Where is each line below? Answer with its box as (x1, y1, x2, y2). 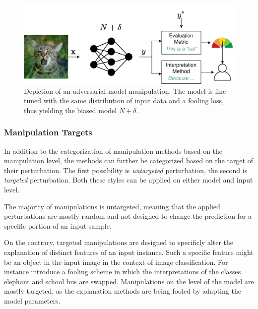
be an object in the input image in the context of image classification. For (4, 256, 228, 267)
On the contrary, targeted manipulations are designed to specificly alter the (4, 237, 234, 247)
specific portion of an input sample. (4, 220, 112, 231)
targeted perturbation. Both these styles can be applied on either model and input (4, 175, 253, 185)
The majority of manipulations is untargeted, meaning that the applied (4, 201, 220, 211)
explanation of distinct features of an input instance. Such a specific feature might (4, 247, 254, 257)
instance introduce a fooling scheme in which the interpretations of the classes (4, 266, 241, 277)
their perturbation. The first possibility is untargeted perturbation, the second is (4, 165, 248, 175)
